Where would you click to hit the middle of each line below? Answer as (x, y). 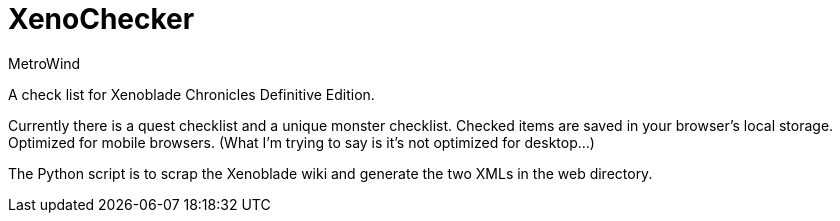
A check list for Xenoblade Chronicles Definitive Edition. (191, 94)
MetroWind (44, 63)
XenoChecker (101, 19)
